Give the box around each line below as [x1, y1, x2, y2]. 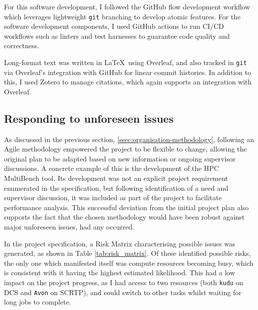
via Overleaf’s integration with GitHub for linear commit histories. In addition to [4, 67, 251, 77]
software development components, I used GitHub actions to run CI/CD [4, 21, 224, 31]
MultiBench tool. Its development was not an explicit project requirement [4, 173, 228, 183]
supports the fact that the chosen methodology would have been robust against [4, 212, 245, 222]
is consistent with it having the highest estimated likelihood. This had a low [4, 267, 235, 278]
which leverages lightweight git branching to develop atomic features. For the [4, 11, 241, 21]
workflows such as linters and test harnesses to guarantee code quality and [4, 30, 230, 41]
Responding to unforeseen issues [4, 110, 174, 126]
